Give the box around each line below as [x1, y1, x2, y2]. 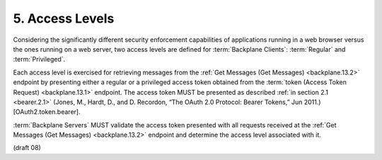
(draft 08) [13, 144, 42, 152]
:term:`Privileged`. [13, 55, 66, 64]
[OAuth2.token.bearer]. [13, 108, 81, 116]
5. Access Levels [13, 11, 115, 26]
